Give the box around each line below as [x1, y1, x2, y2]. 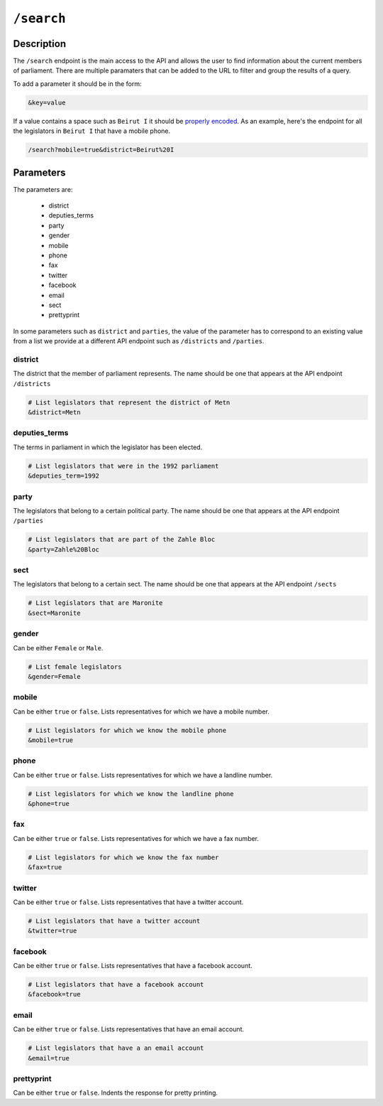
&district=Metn [28, 409, 81, 417]
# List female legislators [28, 662, 122, 671]
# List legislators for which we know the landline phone [28, 790, 234, 798]
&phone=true [28, 800, 70, 808]
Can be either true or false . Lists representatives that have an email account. [13, 1025, 245, 1033]
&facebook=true [28, 990, 81, 999]
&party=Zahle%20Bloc [28, 545, 99, 554]
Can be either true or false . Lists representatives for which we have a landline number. [13, 771, 273, 779]
